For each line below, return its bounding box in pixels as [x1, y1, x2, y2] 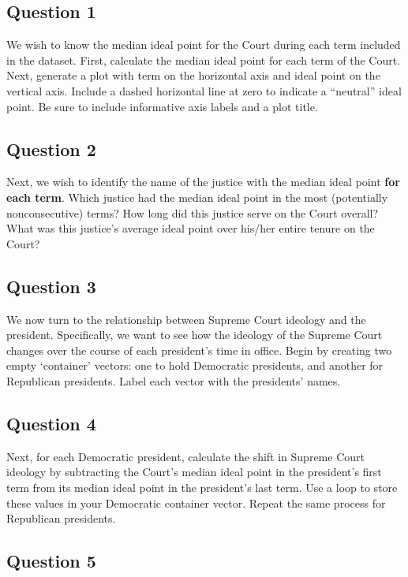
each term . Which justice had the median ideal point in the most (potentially [6, 188, 388, 205]
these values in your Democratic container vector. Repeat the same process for [6, 494, 386, 511]
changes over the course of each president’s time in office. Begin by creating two [6, 341, 392, 358]
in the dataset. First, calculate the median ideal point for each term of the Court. [6, 51, 401, 68]
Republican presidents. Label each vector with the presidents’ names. [6, 372, 341, 389]
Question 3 [6, 274, 96, 298]
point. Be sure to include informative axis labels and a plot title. [6, 98, 318, 114]
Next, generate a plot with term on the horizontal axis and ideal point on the [6, 67, 380, 84]
